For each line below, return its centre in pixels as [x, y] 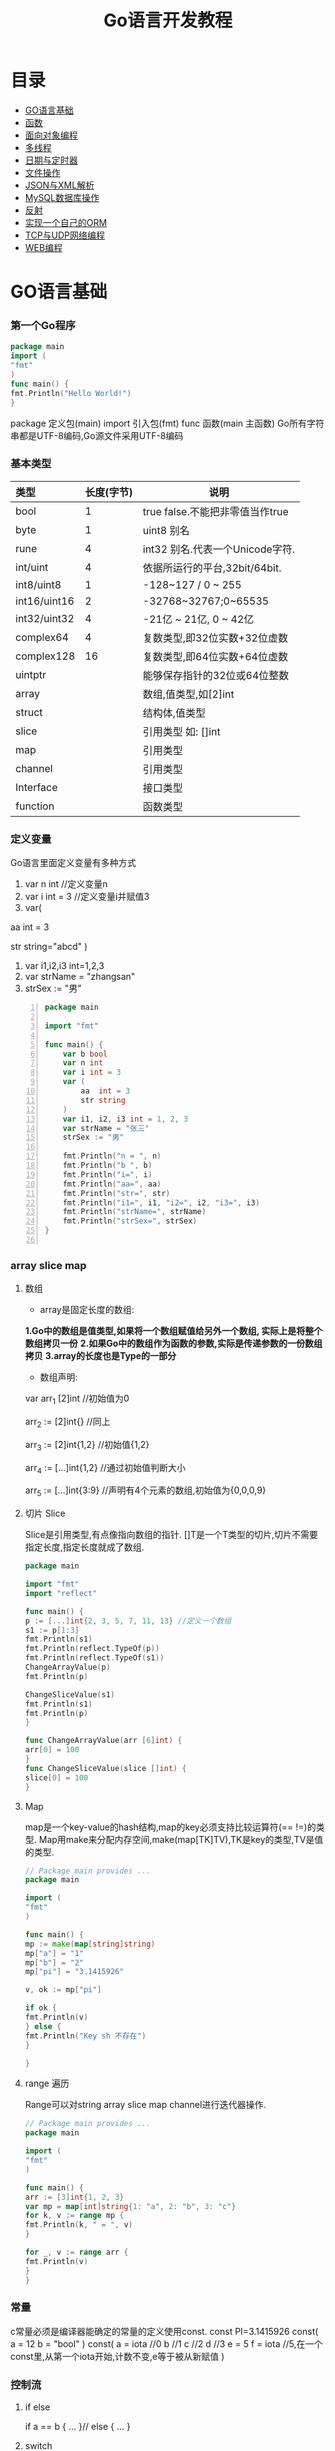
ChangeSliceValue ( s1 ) [70, 1694]
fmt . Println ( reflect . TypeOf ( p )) [92, 1649]
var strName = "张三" [106, 1128]
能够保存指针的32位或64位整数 [216, 675]
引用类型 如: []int [181, 731]
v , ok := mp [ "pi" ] [63, 1990]
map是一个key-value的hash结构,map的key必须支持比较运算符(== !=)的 [170, 1827]
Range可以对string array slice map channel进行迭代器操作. [145, 2105]
